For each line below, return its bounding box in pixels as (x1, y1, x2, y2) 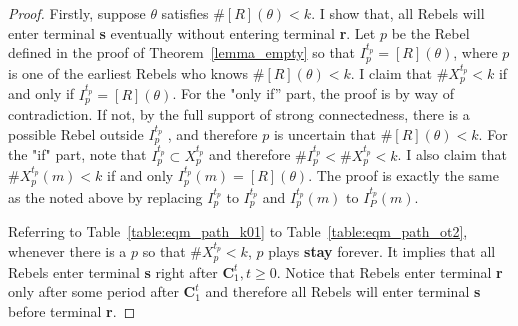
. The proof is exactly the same (308, 165, 499, 186)
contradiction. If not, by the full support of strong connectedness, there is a (8, 104, 470, 125)
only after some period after (8, 281, 179, 302)
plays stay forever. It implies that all (268, 241, 496, 262)
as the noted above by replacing (8, 186, 203, 207)
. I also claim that (397, 144, 507, 165)
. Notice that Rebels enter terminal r (276, 261, 503, 282)
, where (453, 42, 498, 63)
